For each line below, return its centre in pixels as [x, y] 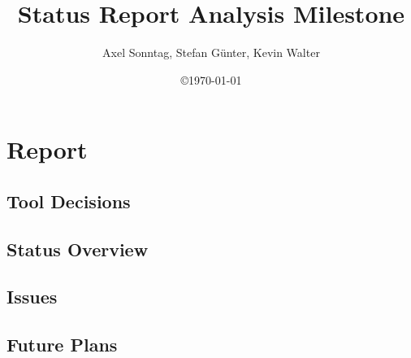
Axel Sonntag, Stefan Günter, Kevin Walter [211, 52]
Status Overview [78, 249]
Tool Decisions [69, 201]
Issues [32, 297]
